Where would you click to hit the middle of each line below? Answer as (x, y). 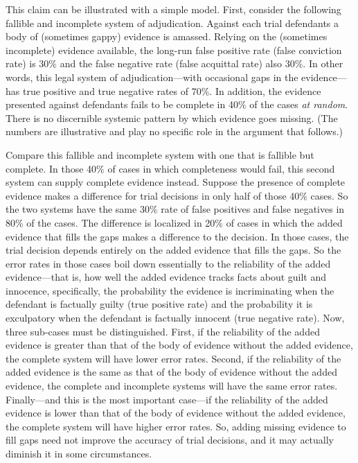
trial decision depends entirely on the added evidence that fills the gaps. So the (173, 250)
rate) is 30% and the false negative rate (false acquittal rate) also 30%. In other (174, 63)
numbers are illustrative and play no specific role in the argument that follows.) (174, 131)
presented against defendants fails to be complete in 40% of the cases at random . (177, 104)
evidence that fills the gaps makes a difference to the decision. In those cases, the (177, 236)
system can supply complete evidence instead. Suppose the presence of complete (176, 182)
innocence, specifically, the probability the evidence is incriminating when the (170, 290)
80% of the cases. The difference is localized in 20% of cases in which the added (174, 222)
